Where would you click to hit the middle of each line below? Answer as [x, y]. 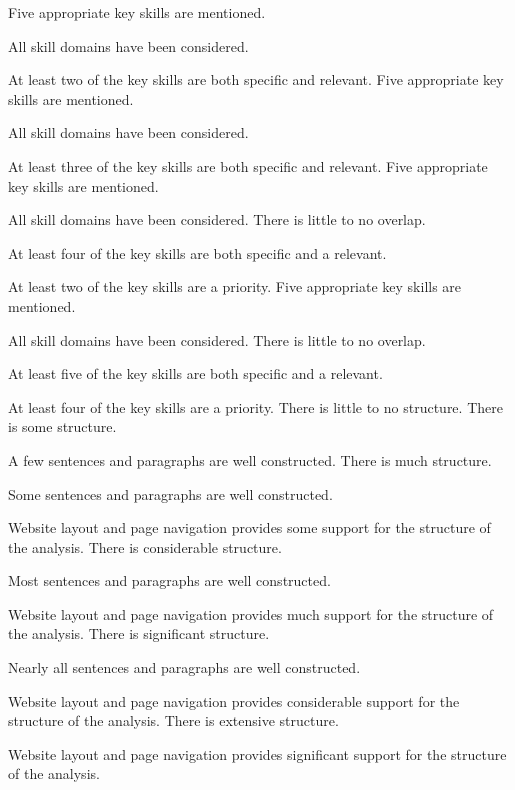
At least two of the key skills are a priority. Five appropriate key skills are [235, 286]
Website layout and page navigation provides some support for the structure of [249, 527]
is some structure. [62, 426]
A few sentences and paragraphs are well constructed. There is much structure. [250, 459]
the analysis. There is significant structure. [139, 633]
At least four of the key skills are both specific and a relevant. [197, 252]
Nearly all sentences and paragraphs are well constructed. [184, 667]
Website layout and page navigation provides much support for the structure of [251, 613]
